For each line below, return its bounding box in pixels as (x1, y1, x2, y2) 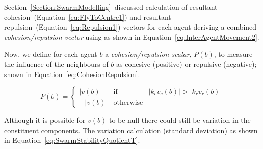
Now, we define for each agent (4, 48, 97, 59)
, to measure (214, 48, 253, 59)
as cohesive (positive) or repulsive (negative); (116, 58, 257, 69)
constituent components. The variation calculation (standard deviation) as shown (4, 125, 258, 135)
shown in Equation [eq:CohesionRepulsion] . (4, 68, 140, 79)
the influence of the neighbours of (4, 58, 109, 69)
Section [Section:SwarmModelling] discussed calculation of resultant (4, 2, 218, 12)
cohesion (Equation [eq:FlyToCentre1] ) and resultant (4, 11, 171, 22)
